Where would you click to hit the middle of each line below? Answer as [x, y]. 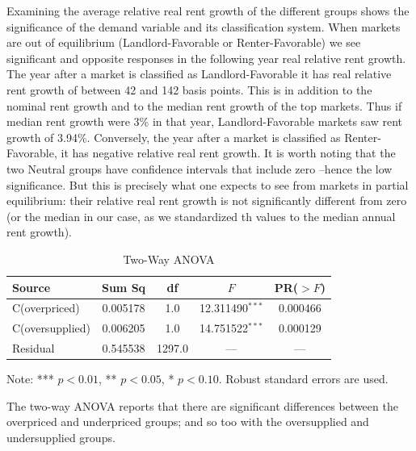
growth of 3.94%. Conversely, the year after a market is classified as [174, 137]
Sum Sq [124, 287]
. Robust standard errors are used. [303, 379]
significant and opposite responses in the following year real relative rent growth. [206, 58]
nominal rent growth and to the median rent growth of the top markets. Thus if [204, 105]
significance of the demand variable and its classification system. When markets [204, 26]
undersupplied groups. [61, 437]
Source [32, 287]
